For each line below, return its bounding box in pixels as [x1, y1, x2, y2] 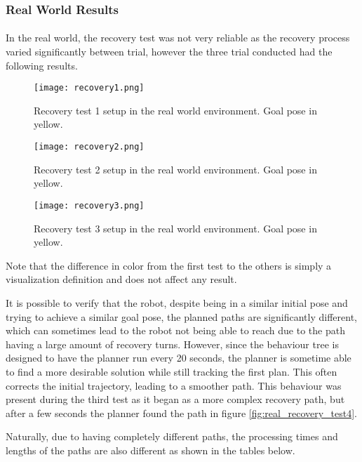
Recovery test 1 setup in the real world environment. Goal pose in [34, 103, 317, 117]
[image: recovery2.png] [34, 142, 145, 152]
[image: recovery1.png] [34, 83, 145, 93]
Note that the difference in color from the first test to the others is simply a [6, 258, 332, 272]
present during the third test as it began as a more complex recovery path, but [6, 392, 345, 407]
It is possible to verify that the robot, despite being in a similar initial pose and [6, 295, 348, 310]
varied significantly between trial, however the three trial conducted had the [6, 44, 333, 59]
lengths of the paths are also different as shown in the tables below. [6, 442, 295, 457]
